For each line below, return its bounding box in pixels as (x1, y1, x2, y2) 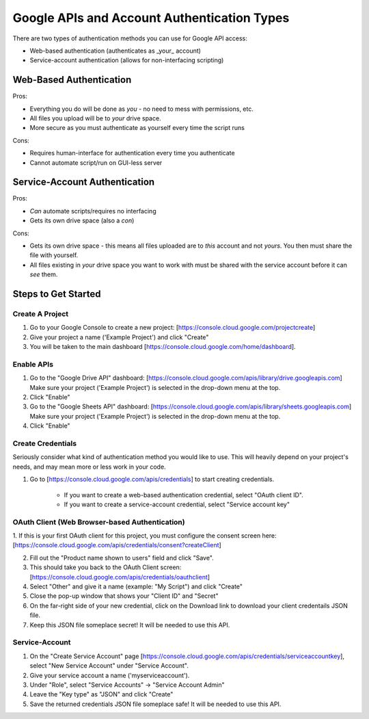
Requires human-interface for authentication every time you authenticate (29, 149, 235, 157)
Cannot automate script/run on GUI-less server (29, 158, 163, 167)
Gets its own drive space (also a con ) (29, 216, 135, 225)
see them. (29, 270, 58, 278)
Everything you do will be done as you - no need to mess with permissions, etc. (29, 105, 254, 113)
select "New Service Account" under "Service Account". (29, 662, 189, 670)
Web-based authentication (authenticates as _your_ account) (29, 47, 202, 55)
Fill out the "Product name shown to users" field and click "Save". (29, 553, 215, 562)
